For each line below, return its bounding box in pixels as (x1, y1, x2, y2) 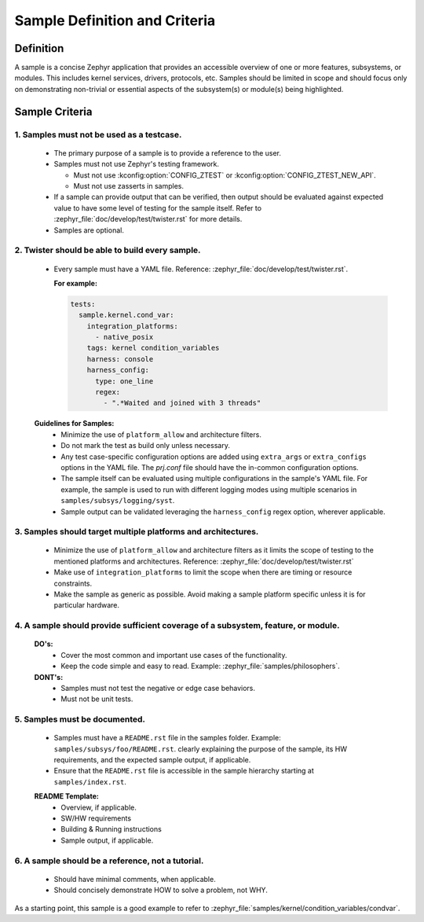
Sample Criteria (14, 105, 93, 118)
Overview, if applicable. (60, 803, 137, 812)
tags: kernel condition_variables (86, 343, 220, 353)
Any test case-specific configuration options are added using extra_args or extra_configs (60, 452, 367, 461)
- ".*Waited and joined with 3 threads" (103, 399, 261, 408)
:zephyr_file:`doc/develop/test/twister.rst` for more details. (53, 215, 243, 224)
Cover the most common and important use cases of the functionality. (60, 650, 287, 659)
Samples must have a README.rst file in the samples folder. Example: (53, 733, 282, 743)
